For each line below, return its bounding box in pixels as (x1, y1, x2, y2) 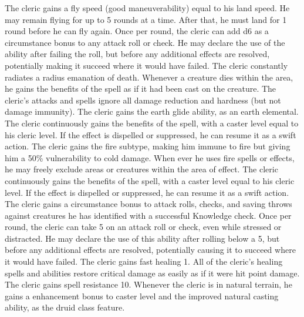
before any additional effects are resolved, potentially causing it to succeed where (5, 243, 296, 256)
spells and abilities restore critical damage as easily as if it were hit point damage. (5, 266, 300, 279)
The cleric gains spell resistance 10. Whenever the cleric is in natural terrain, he (5, 278, 292, 291)
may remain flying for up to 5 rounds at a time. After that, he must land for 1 (5, 13, 287, 25)
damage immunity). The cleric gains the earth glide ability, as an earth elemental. (5, 105, 299, 118)
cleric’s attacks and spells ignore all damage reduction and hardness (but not (5, 94, 281, 106)
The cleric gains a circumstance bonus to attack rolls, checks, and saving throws (5, 198, 292, 210)
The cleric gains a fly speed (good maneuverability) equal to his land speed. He (5, 2, 290, 14)
